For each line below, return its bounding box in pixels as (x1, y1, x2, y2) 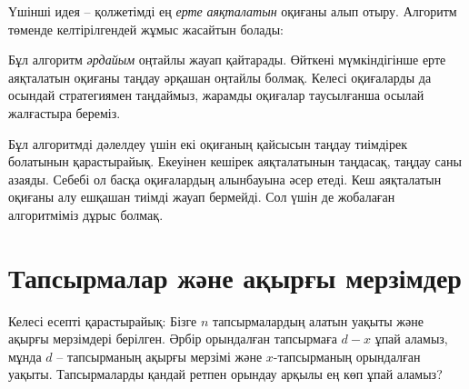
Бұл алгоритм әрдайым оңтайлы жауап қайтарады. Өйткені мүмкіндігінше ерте (8, 50, 446, 69)
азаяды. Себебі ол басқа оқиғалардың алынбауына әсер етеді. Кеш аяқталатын (8, 169, 442, 188)
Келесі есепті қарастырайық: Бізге (8, 311, 197, 330)
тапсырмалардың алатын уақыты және (213, 311, 424, 330)
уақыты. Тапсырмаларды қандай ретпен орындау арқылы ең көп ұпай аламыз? (8, 364, 443, 384)
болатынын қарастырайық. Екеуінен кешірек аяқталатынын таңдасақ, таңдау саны (8, 152, 462, 171)
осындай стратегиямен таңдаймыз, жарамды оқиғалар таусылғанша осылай (8, 85, 424, 105)
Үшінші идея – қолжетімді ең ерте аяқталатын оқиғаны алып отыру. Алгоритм (8, 2, 457, 20)
